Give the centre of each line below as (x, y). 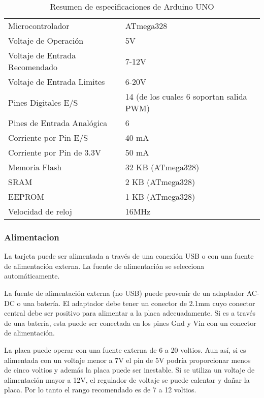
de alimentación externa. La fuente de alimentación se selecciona (104, 266)
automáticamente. (32, 276)
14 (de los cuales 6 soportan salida (186, 96)
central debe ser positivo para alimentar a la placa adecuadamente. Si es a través (130, 313)
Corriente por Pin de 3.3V (55, 152)
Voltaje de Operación (46, 40)
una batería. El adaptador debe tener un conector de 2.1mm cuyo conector (139, 303)
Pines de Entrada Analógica (58, 123)
